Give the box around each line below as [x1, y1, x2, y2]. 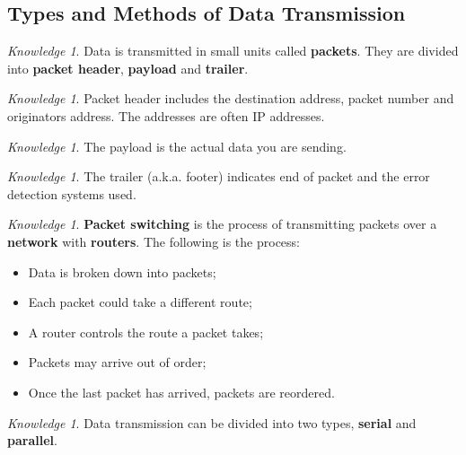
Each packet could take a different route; [28, 293, 252, 311]
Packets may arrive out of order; [28, 353, 207, 372]
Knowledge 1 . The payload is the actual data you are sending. [7, 136, 347, 155]
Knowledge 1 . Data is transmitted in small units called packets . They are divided [7, 41, 459, 60]
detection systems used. [7, 184, 136, 203]
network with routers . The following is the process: [7, 232, 300, 250]
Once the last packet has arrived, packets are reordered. [28, 382, 335, 401]
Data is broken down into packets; [28, 262, 216, 281]
